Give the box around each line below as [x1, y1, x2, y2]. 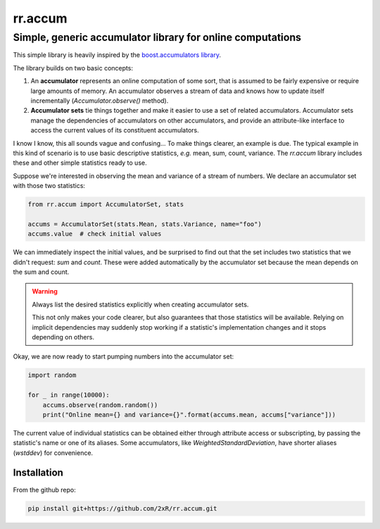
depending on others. [32, 332, 95, 341]
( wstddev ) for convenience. [13, 448, 94, 457]
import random [27, 371, 77, 380]
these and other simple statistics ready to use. [13, 158, 147, 167]
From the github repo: [13, 485, 77, 494]
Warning [32, 287, 58, 296]
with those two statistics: [13, 182, 86, 190]
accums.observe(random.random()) [42, 401, 158, 409]
